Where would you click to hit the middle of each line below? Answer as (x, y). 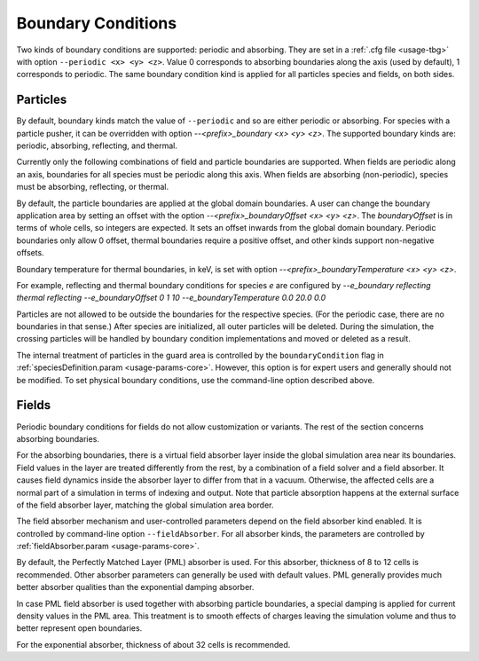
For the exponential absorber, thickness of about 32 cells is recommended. (153, 644)
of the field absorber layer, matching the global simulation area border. (145, 505)
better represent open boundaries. (79, 628)
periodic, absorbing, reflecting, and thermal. (97, 146)
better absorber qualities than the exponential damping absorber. (135, 587)
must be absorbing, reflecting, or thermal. (93, 187)
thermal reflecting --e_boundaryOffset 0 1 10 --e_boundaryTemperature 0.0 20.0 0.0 (171, 298)
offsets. (30, 253)
